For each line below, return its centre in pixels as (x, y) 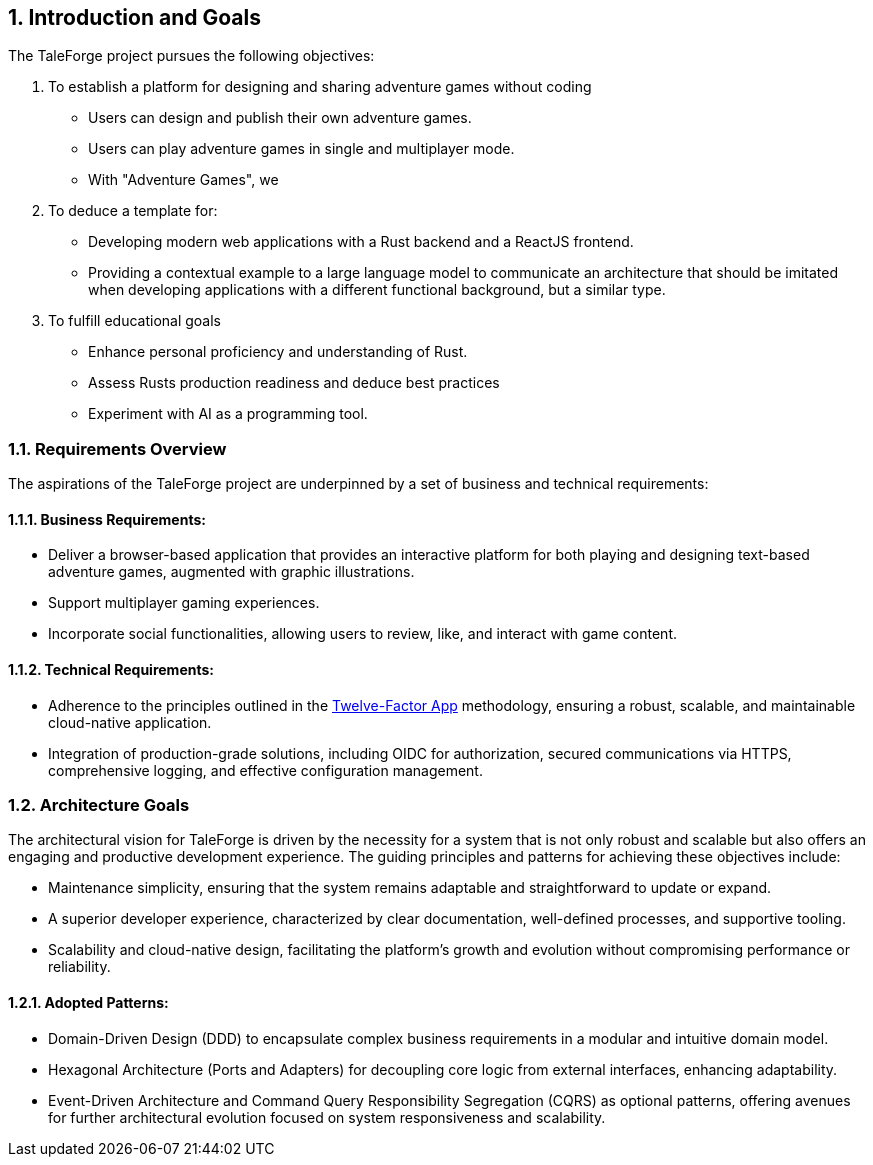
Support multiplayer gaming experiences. (184, 603)
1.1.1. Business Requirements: (107, 519)
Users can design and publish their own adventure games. (280, 118)
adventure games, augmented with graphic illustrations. (231, 572)
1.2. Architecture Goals (99, 804)
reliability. (79, 967)
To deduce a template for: (133, 211)
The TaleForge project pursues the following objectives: (191, 56)
